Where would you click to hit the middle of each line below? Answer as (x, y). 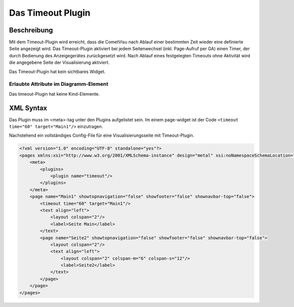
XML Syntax (28, 108)
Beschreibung (31, 30)
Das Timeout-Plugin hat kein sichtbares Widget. (57, 72)
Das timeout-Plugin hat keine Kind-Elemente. (54, 94)
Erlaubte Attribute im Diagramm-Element (59, 84)
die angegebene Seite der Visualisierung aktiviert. (59, 63)
